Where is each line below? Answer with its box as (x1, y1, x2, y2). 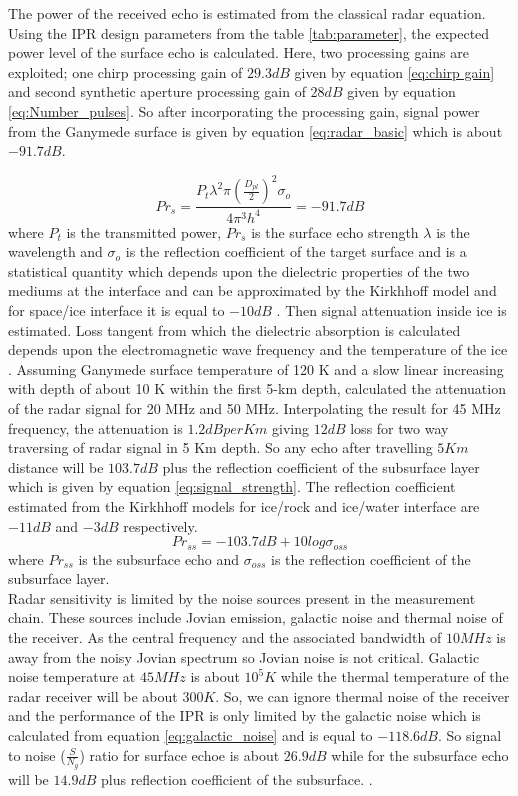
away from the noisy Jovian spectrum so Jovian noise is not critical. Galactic (8, 646, 480, 667)
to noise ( (8, 744, 66, 765)
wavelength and (8, 241, 103, 262)
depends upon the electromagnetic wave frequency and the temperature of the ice (8, 339, 508, 360)
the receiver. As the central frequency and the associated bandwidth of (8, 626, 442, 647)
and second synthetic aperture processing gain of (8, 81, 306, 102)
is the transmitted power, (66, 221, 222, 242)
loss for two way (350, 417, 449, 438)
